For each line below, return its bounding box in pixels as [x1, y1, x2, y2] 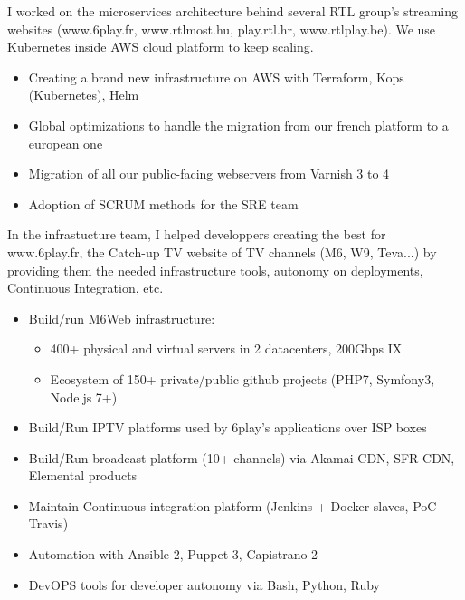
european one [28, 133, 103, 152]
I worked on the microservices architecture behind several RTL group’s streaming [7, 2, 459, 20]
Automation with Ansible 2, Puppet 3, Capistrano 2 [28, 545, 318, 564]
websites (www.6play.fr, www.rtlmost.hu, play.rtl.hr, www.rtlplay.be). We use [7, 19, 436, 38]
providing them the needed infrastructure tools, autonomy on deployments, [7, 260, 423, 279]
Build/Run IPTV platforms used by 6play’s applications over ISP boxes [28, 418, 427, 437]
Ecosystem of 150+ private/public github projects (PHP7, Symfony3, [50, 369, 435, 388]
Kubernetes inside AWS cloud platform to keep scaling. [7, 37, 314, 56]
